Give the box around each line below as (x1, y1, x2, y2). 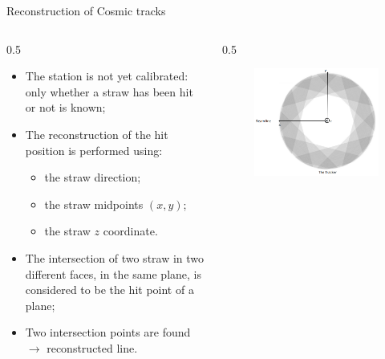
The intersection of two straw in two (25, 249, 205, 266)
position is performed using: (25, 141, 163, 158)
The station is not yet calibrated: (25, 67, 188, 84)
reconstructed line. (47, 339, 138, 356)
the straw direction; (44, 169, 141, 186)
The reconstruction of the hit (25, 125, 168, 142)
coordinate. (103, 222, 158, 239)
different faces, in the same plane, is (25, 265, 201, 282)
